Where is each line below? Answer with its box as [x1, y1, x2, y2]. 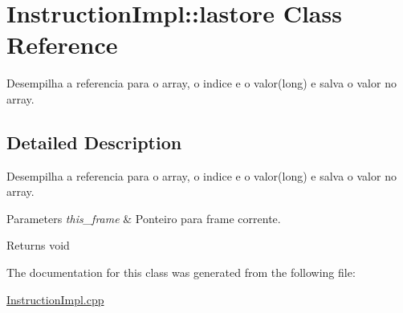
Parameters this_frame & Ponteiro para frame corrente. [6, 209, 281, 226]
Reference [6, 28, 118, 61]
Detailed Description [6, 129, 182, 154]
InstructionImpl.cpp [6, 291, 104, 307]
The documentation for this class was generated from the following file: [6, 264, 356, 281]
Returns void [6, 237, 70, 254]
